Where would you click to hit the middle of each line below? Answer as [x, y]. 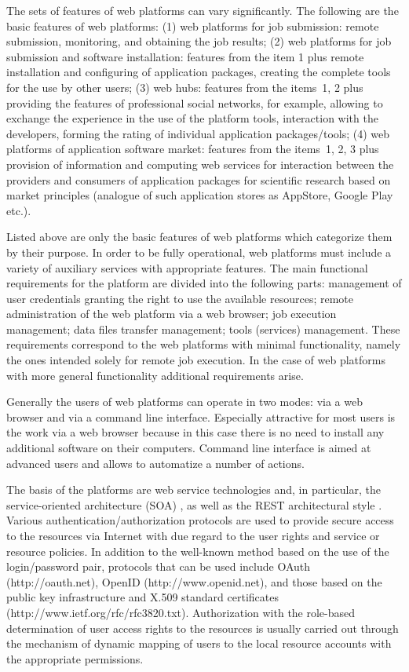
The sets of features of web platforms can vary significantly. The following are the [203, 10]
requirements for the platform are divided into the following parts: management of [204, 283]
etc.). [19, 210]
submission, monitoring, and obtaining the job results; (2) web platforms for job [199, 41]
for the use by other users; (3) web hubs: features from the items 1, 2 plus [185, 87]
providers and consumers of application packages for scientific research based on [199, 179]
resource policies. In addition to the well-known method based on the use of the [198, 551]
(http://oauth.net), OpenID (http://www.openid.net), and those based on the [194, 581]
